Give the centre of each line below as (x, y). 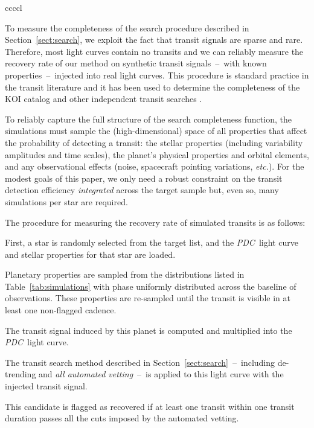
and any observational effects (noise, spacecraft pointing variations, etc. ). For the (155, 166)
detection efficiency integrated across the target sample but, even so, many (142, 190)
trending (21, 374)
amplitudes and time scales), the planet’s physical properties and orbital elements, (157, 154)
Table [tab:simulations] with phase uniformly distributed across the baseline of (151, 286)
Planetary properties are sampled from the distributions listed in (125, 274)
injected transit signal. (46, 386)
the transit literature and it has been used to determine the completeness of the (152, 87)
